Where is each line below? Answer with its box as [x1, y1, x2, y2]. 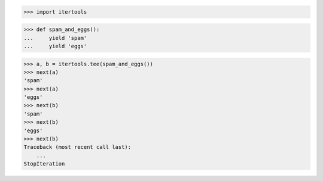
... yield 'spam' [23, 35, 87, 41]
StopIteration [23, 161, 65, 167]
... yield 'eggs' [23, 42, 87, 49]
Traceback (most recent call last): [23, 143, 132, 151]
